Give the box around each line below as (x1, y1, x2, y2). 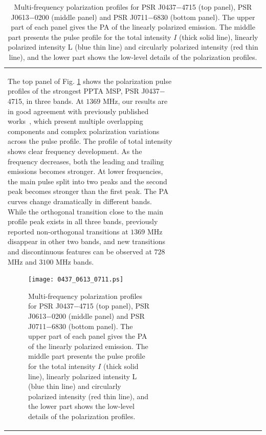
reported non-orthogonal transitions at (8, 226, 128, 236)
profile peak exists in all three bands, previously (8, 216, 158, 227)
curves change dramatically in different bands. (8, 195, 152, 206)
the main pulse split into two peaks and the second (8, 176, 167, 186)
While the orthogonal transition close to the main (8, 206, 163, 216)
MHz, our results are (103, 96, 168, 106)
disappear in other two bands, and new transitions (8, 236, 166, 247)
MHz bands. (56, 256, 94, 267)
